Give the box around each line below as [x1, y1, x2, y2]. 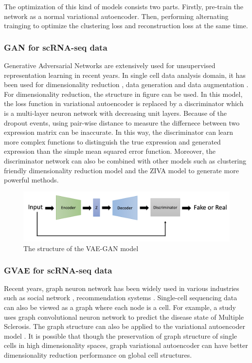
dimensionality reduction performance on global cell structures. [4, 349, 192, 360]
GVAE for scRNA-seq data [4, 264, 112, 276]
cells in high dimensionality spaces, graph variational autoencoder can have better [4, 340, 248, 350]
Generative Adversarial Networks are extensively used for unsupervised [4, 60, 216, 70]
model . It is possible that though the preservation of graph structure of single [4, 330, 237, 341]
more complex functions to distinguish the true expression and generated [4, 136, 221, 146]
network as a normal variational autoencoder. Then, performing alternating [4, 11, 229, 21]
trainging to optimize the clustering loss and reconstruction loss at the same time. [4, 20, 248, 31]
